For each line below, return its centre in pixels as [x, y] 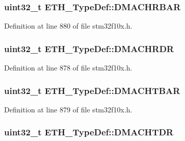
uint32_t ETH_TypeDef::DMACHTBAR [92, 90]
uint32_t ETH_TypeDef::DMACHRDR [89, 48]
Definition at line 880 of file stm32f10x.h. [68, 26]
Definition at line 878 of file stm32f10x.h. [68, 68]
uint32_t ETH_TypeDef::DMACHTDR [89, 132]
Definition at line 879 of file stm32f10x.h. [68, 109]
